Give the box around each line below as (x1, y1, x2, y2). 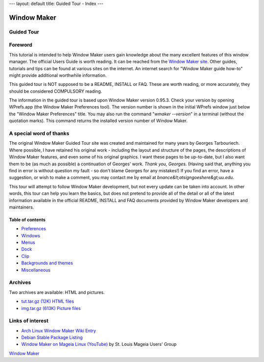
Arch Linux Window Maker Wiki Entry (21, 328, 96, 334)
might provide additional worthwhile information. (9, 72, 107, 78)
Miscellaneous (21, 267, 51, 273)
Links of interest (9, 317, 49, 324)
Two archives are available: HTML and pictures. (9, 289, 105, 295)
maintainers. (9, 204, 34, 210)
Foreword (9, 42, 33, 49)
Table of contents (9, 216, 46, 223)
